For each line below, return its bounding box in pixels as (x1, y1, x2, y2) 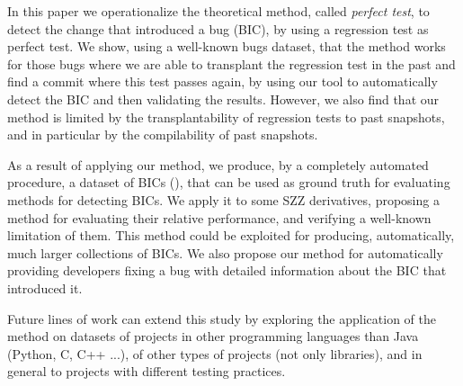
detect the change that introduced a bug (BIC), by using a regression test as (7, 19, 429, 38)
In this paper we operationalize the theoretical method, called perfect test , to (7, 2, 430, 20)
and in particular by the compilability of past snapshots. (7, 125, 318, 144)
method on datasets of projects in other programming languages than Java (7, 327, 419, 346)
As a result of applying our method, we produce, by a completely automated (7, 155, 429, 174)
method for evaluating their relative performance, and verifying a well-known (7, 208, 432, 227)
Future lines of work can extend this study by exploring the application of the (7, 309, 436, 328)
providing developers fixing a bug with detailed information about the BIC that (7, 261, 447, 280)
